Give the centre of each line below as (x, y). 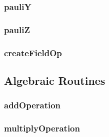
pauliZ (17, 29)
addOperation (32, 105)
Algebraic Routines (55, 80)
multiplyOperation (42, 128)
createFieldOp (33, 52)
